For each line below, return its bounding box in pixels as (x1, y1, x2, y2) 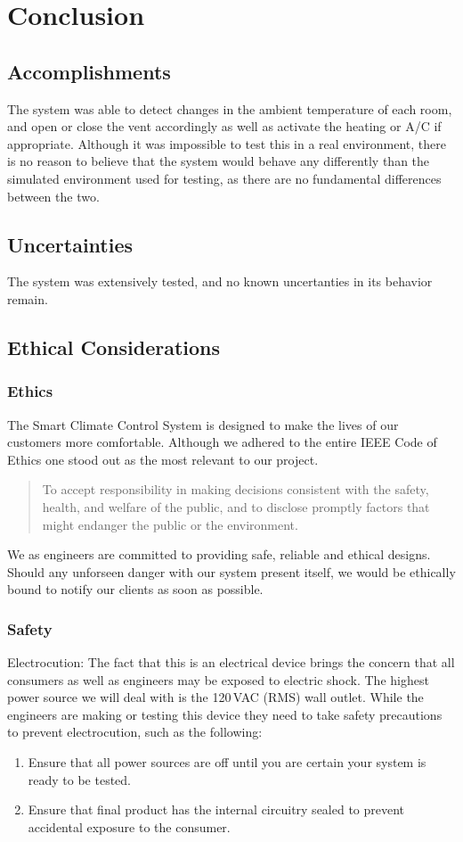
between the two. (7, 186, 100, 205)
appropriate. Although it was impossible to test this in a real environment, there (7, 134, 446, 153)
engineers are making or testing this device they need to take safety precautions (7, 705, 443, 723)
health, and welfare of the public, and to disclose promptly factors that (42, 497, 430, 516)
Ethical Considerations (7, 333, 221, 360)
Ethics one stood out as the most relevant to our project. (7, 450, 319, 468)
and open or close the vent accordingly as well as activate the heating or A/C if (7, 117, 442, 136)
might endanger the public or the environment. (42, 515, 298, 533)
